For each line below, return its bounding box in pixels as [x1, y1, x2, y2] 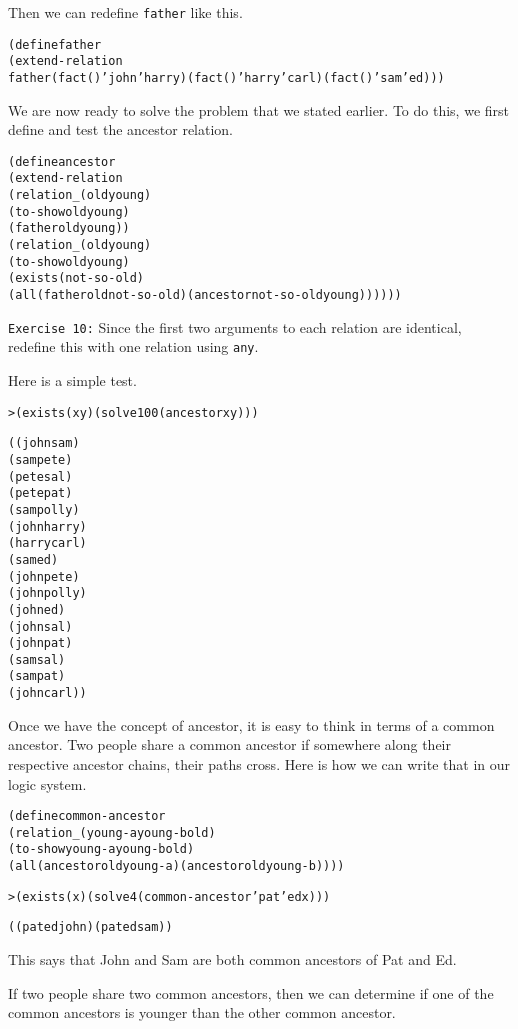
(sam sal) [8, 652, 66, 667]
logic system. [8, 773, 87, 794]
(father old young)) [8, 221, 130, 236]
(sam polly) [8, 502, 80, 517]
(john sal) [8, 619, 73, 634]
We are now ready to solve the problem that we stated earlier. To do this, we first [8, 99, 509, 120]
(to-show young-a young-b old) [8, 842, 195, 857]
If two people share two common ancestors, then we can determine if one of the [8, 982, 494, 1003]
